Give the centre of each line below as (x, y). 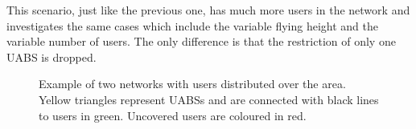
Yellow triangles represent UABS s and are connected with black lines (209, 99)
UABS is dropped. (51, 56)
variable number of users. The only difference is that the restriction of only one (201, 41)
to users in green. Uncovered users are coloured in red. (173, 115)
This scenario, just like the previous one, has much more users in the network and (208, 10)
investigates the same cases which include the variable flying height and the (192, 25)
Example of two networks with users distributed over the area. (192, 84)
